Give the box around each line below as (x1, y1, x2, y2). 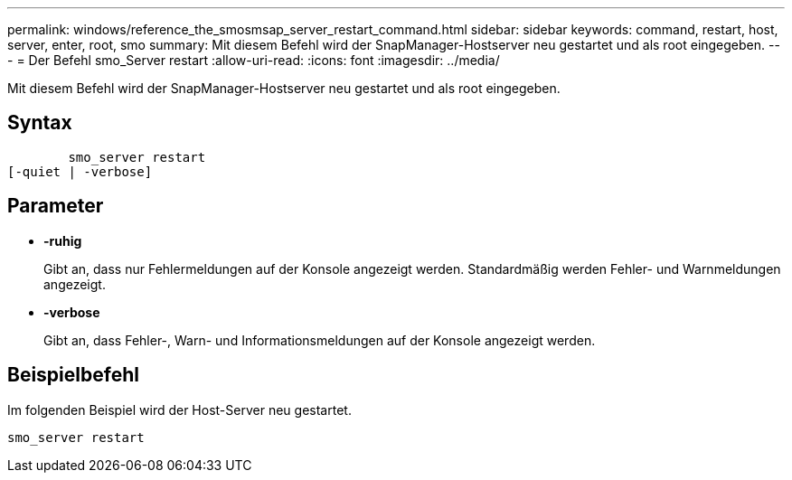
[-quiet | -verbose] (7, 164, 153, 179)
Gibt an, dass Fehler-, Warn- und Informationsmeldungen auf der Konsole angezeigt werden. (43, 332, 596, 348)
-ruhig (43, 232, 82, 249)
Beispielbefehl (7, 363, 139, 387)
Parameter (7, 194, 104, 218)
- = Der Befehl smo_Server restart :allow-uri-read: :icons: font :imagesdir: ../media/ (7, 52, 500, 68)
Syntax (7, 111, 72, 135)
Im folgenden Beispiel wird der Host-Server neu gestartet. (7, 401, 352, 418)
